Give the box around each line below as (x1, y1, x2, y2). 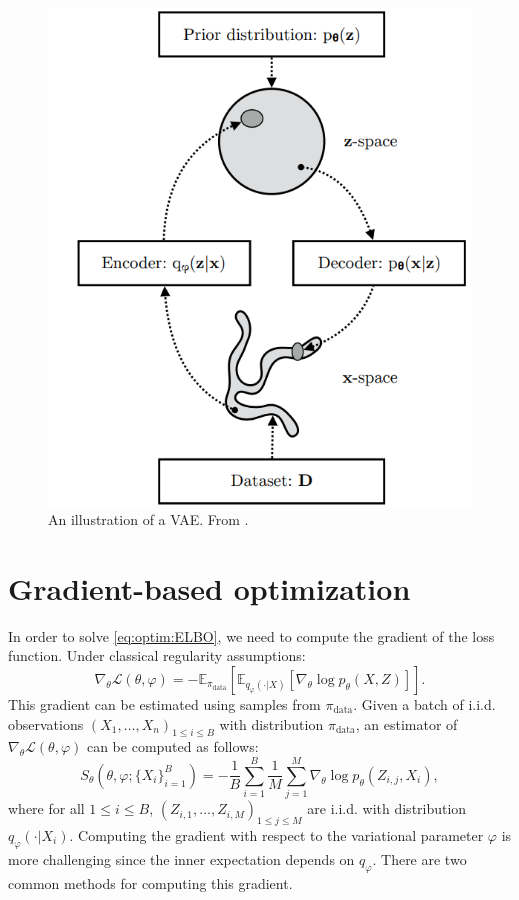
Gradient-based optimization (8, 567, 411, 608)
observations (8, 713, 84, 734)
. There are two (372, 848, 467, 869)
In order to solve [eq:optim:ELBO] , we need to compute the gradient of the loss (8, 625, 495, 646)
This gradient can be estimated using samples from (8, 694, 321, 714)
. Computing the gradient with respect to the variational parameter (69, 824, 484, 845)
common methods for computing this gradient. (8, 872, 293, 893)
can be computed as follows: (86, 736, 259, 757)
